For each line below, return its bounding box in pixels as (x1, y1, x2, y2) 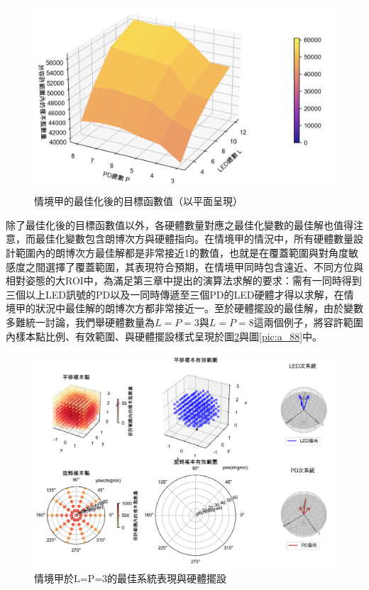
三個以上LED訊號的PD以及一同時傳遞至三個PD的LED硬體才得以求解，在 (6, 286, 344, 301)
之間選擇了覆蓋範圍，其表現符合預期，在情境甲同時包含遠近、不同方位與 (25, 259, 363, 274)
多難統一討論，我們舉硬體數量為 (6, 315, 155, 330)
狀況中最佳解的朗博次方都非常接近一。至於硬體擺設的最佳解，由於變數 (35, 301, 363, 316)
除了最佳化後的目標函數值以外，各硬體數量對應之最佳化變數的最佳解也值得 (6, 217, 353, 232)
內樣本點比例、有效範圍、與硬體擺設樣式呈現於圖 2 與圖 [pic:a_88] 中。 (6, 328, 323, 343)
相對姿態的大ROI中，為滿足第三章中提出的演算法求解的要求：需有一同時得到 (6, 273, 362, 288)
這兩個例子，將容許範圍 (253, 315, 363, 330)
